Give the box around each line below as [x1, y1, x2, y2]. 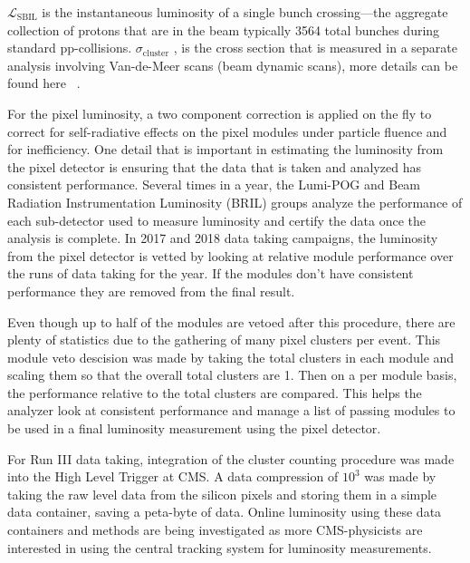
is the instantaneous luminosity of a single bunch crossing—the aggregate [42, 3, 448, 21]
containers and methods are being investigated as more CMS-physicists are [7, 520, 423, 539]
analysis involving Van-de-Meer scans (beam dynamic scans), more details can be [7, 55, 458, 74]
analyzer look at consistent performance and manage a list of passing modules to [7, 401, 456, 420]
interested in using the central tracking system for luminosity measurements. [7, 538, 432, 557]
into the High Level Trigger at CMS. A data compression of [7, 467, 339, 486]
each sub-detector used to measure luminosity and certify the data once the [7, 210, 426, 229]
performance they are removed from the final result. [7, 281, 295, 300]
